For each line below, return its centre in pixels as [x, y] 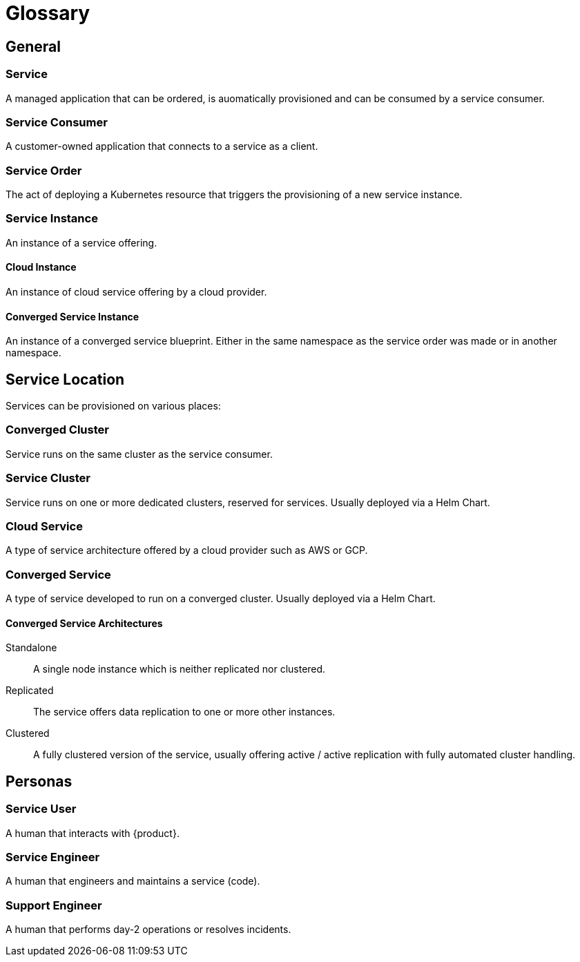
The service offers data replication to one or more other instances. [184, 712]
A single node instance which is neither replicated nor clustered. [180, 669]
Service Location [65, 379]
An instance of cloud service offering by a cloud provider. [136, 292]
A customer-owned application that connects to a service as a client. [162, 146]
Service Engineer [53, 857]
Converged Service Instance [72, 316]
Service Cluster [48, 478]
